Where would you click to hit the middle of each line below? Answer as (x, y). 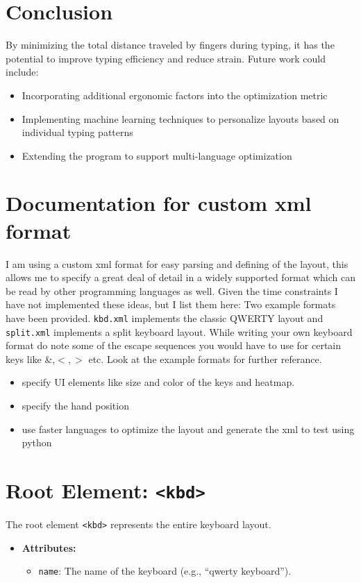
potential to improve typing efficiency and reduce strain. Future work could (166, 58)
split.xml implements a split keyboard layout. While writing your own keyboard (179, 331)
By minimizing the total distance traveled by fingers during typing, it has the (170, 45)
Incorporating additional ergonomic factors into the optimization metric (175, 95)
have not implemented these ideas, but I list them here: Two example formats (171, 304)
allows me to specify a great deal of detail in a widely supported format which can (180, 277)
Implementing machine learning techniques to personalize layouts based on (180, 118)
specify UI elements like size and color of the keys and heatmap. (158, 382)
